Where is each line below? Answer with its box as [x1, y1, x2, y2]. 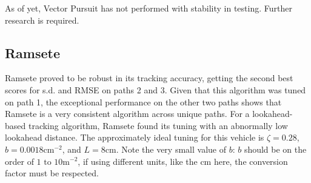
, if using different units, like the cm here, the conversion [78, 155, 288, 167]
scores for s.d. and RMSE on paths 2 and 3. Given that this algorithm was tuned [5, 83, 306, 96]
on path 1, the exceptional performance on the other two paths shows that [5, 95, 282, 108]
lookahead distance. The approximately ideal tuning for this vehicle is [5, 131, 264, 144]
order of [5, 155, 34, 167]
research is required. [5, 13, 79, 26]
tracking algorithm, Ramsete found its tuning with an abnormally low [28, 119, 288, 131]
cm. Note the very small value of [105, 142, 226, 155]
